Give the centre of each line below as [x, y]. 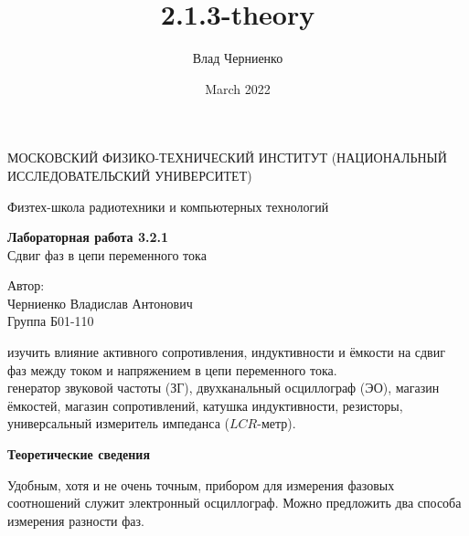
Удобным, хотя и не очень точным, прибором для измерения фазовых [201, 484]
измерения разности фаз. [76, 520]
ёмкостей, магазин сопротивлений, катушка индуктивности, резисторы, [205, 405]
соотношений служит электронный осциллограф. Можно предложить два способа [234, 503]
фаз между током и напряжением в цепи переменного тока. [172, 369]
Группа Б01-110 [51, 321]
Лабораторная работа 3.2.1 [88, 237]
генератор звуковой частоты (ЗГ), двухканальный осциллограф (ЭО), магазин [224, 388]
